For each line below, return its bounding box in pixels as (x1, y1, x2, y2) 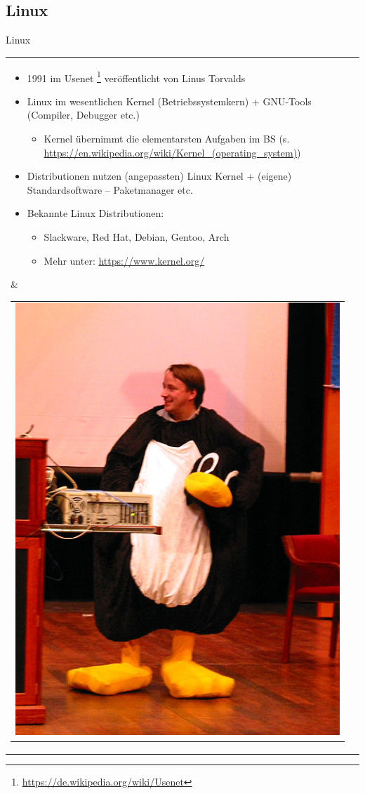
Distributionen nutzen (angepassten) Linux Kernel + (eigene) (27, 168, 292, 183)
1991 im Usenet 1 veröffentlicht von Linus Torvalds (27, 68, 246, 85)
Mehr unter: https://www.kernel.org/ (44, 253, 205, 267)
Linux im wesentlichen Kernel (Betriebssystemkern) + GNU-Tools (27, 93, 312, 108)
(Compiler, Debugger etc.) (27, 107, 140, 122)
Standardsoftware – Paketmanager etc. (27, 182, 193, 197)
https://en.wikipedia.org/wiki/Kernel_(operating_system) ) (44, 145, 301, 159)
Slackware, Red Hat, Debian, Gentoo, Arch (44, 229, 230, 244)
